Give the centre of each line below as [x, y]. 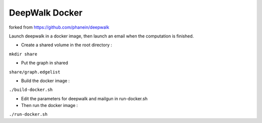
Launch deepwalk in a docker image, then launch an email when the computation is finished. [101, 36]
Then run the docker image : [49, 105]
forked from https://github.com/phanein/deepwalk [59, 27]
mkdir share [23, 54]
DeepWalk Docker [46, 13]
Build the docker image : [45, 81]
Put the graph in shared [45, 63]
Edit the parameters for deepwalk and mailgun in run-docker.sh [84, 98]
